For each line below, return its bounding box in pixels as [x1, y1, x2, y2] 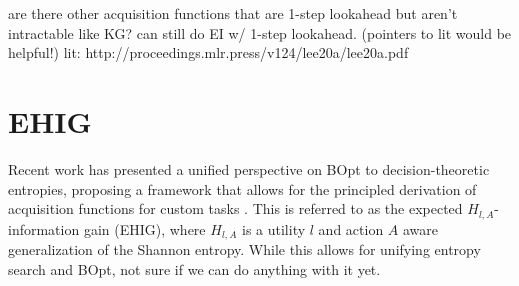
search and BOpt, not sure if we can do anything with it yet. [8, 258, 381, 279]
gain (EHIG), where [83, 218, 206, 239]
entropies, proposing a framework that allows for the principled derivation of [8, 178, 477, 199]
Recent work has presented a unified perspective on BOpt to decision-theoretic [8, 158, 490, 179]
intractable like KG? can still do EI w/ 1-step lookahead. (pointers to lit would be [8, 22, 512, 43]
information [8, 218, 80, 239]
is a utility [241, 218, 306, 239]
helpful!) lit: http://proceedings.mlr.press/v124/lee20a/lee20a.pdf [8, 42, 409, 63]
